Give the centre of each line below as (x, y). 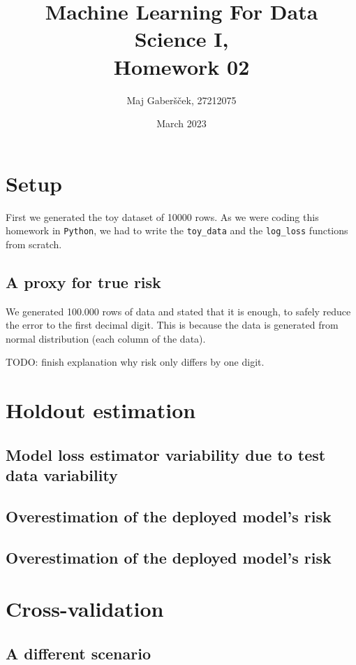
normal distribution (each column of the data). (106, 338)
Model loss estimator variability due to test (166, 454)
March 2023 (181, 123)
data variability (62, 475)
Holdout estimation (101, 410)
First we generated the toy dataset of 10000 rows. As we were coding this (162, 216)
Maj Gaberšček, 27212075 (181, 100)
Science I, (181, 39)
